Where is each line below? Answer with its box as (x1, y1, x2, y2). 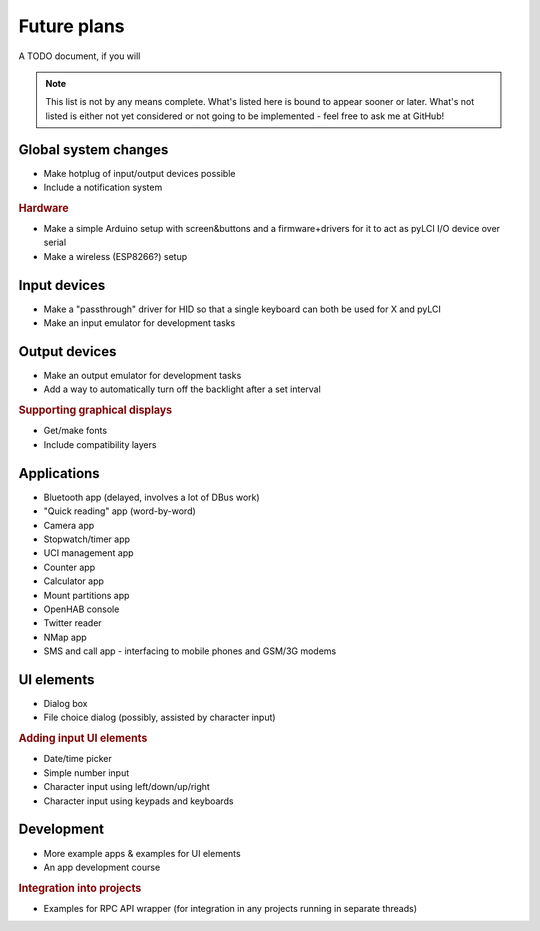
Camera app (43, 519, 95, 531)
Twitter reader (43, 617, 102, 629)
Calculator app (43, 575, 105, 587)
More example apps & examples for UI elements (43, 847, 241, 859)
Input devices (18, 276, 106, 294)
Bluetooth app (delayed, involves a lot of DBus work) (43, 491, 260, 503)
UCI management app (43, 547, 134, 559)
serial (43, 236, 67, 249)
